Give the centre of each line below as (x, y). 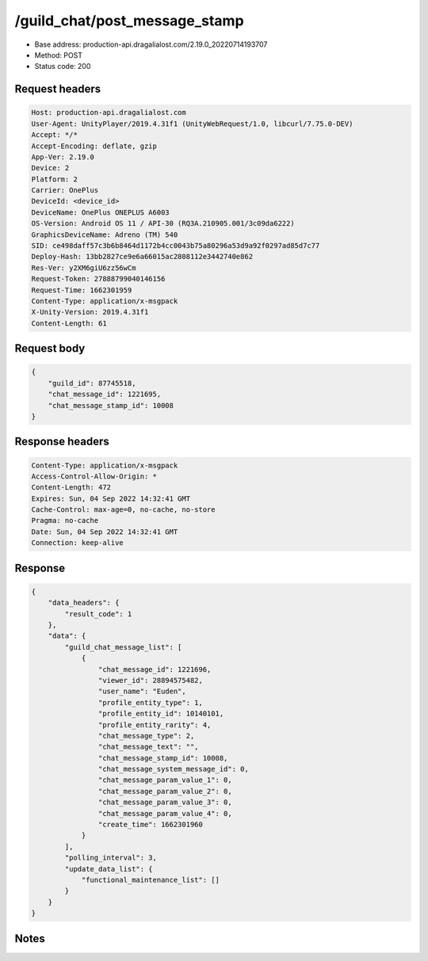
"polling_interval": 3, (111, 858)
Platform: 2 (55, 179)
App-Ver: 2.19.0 (63, 157)
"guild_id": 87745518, (92, 383)
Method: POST (59, 55)
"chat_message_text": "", (148, 747)
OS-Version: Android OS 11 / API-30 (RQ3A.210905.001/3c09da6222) (163, 223)
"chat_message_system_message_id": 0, (173, 769)
